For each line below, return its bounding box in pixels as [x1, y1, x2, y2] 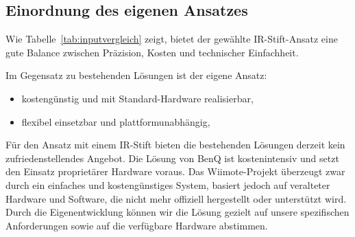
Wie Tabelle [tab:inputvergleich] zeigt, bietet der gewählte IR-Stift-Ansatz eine [5, 32, 338, 46]
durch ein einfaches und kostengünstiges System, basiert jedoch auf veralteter [5, 177, 330, 192]
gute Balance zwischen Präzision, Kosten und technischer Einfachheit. [5, 45, 299, 59]
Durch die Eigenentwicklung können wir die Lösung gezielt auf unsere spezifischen [5, 205, 350, 219]
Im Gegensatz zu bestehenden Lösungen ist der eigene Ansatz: [5, 68, 267, 82]
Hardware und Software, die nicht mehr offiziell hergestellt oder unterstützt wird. [5, 191, 347, 205]
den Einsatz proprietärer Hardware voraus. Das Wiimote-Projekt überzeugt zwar [5, 164, 345, 179]
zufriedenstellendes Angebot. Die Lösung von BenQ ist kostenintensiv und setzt [5, 150, 339, 165]
